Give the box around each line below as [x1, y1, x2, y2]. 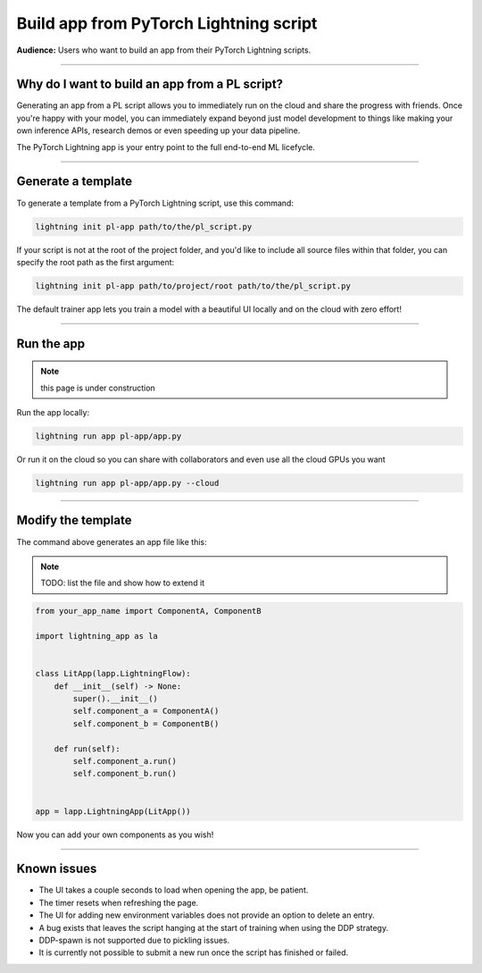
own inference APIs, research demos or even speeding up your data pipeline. [16, 125, 301, 136]
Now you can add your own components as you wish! [16, 829, 214, 840]
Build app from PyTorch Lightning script [16, 13, 318, 33]
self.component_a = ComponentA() [72, 706, 220, 717]
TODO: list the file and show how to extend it [40, 577, 205, 589]
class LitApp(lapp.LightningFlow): [35, 668, 191, 679]
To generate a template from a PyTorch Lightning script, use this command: [16, 197, 295, 208]
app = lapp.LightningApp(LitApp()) [35, 806, 191, 817]
